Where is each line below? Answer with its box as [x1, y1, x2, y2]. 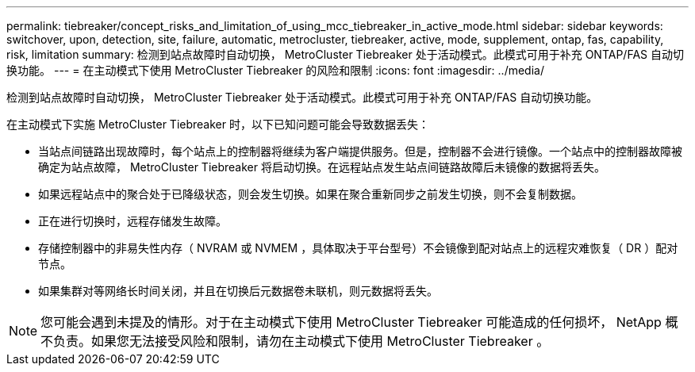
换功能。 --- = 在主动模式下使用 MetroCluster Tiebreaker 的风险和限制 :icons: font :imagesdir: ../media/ [6, 63, 544, 77]
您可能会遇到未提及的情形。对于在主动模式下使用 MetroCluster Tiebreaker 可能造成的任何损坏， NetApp [40, 314, 662, 330]
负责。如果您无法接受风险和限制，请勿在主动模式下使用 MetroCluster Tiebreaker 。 [53, 333, 550, 349]
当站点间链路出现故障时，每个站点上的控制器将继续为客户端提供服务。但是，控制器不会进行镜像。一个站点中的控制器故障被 [38, 144, 682, 158]
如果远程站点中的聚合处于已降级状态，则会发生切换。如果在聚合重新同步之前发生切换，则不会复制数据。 [38, 187, 582, 201]
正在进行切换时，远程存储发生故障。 [38, 214, 227, 228]
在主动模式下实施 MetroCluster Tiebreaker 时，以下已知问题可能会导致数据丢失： [6, 117, 429, 131]
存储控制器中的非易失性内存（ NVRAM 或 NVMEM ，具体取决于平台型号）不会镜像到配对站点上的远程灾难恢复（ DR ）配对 [38, 241, 678, 255]
